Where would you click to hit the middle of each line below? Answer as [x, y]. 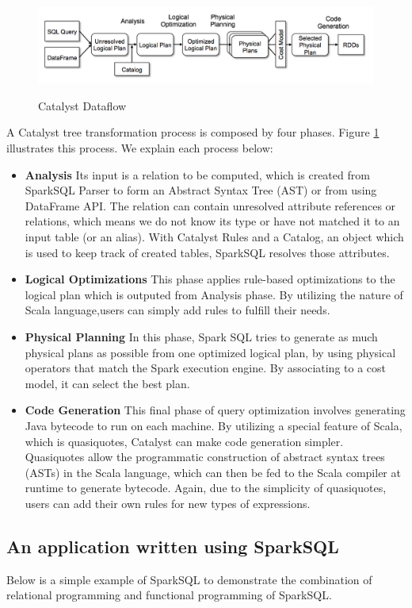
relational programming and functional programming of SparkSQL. [169, 595]
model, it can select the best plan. [107, 383]
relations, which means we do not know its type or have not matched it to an [212, 221]
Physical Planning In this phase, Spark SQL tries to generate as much [201, 337]
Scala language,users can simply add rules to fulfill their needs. [177, 310]
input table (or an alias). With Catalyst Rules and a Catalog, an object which [214, 237]
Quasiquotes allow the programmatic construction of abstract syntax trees [205, 457]
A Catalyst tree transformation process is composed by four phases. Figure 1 [193, 132]
